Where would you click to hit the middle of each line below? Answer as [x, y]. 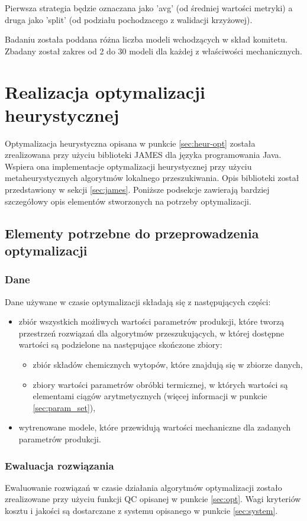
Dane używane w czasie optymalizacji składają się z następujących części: [138, 301]
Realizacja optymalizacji [105, 91]
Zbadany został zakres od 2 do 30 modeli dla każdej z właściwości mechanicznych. [153, 51]
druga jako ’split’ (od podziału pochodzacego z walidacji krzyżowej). [129, 19]
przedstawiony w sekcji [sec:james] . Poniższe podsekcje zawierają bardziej [137, 190]
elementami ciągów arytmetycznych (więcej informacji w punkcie [150, 396]
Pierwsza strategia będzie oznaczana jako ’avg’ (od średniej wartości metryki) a [149, 8]
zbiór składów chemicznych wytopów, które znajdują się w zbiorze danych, [168, 365]
